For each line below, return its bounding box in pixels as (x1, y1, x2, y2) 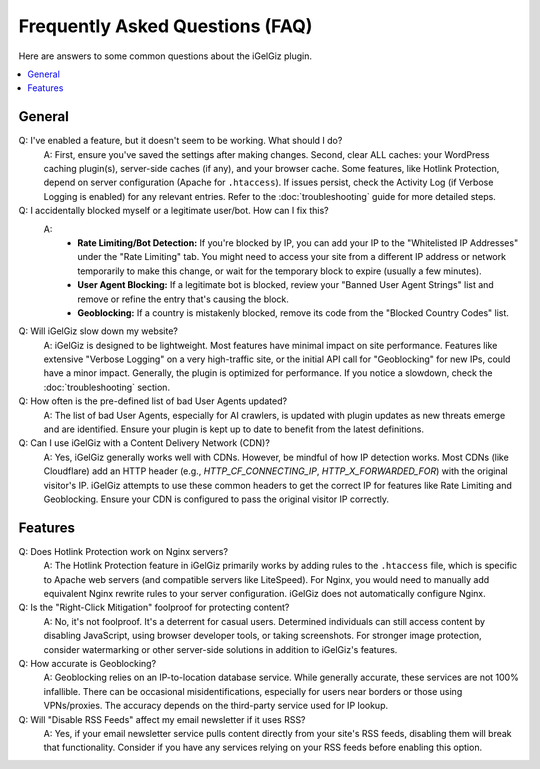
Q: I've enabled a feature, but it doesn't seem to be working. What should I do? (18, 135, 343, 147)
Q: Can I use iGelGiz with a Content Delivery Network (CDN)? (18, 437, 270, 449)
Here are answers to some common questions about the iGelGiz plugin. (18, 50, 312, 62)
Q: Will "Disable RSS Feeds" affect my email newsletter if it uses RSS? (18, 713, 306, 725)
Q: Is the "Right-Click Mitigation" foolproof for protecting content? (18, 601, 290, 614)
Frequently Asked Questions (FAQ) (18, 15, 313, 37)
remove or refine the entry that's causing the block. (77, 293, 289, 305)
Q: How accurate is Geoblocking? (18, 658, 157, 670)
